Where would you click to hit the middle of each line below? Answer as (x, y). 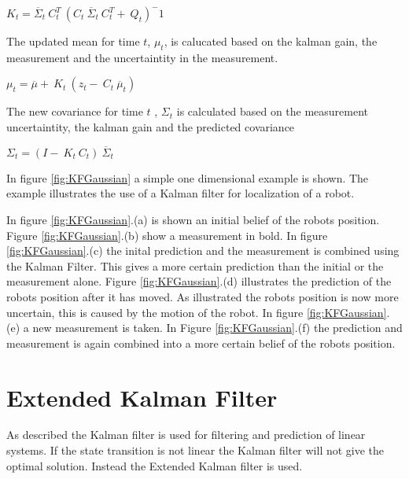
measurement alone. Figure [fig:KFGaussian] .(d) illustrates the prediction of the (199, 281)
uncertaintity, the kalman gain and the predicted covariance (151, 126)
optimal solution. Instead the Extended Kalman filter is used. (155, 465)
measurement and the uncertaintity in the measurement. (142, 57)
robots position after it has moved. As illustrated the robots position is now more (203, 296)
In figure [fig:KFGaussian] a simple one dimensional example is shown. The (188, 177)
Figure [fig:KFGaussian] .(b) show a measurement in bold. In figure (167, 235)
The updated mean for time (73, 41)
